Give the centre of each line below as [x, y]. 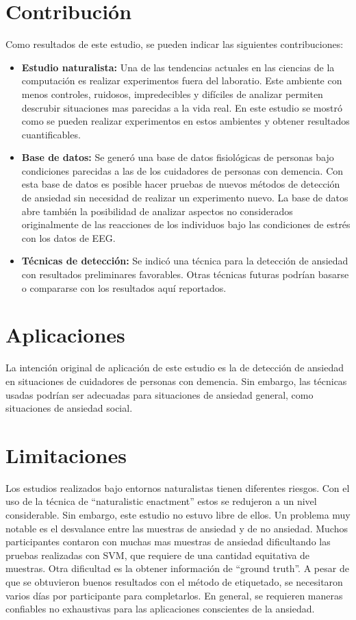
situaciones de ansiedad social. [69, 408]
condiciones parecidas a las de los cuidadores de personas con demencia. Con [182, 170]
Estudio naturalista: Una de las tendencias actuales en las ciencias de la [178, 67]
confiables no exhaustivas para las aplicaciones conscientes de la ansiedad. [160, 609]
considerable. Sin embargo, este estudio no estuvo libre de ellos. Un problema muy [178, 515]
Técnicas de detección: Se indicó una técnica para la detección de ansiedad [185, 261]
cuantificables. [51, 134]
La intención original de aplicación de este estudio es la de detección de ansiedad [175, 368]
